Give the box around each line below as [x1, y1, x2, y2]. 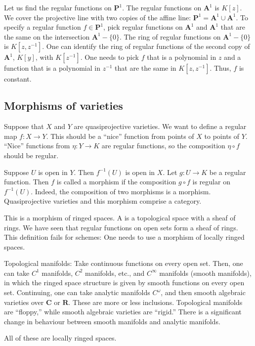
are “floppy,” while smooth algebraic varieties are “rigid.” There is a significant [4, 306, 242, 317]
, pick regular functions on [103, 22, 183, 32]
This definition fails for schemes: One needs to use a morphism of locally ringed [4, 232, 245, 242]
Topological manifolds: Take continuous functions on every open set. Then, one [4, 258, 243, 268]
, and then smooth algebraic [161, 287, 246, 298]
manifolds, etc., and [85, 267, 145, 278]
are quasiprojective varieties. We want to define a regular [74, 121, 247, 131]
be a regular [209, 167, 246, 177]
